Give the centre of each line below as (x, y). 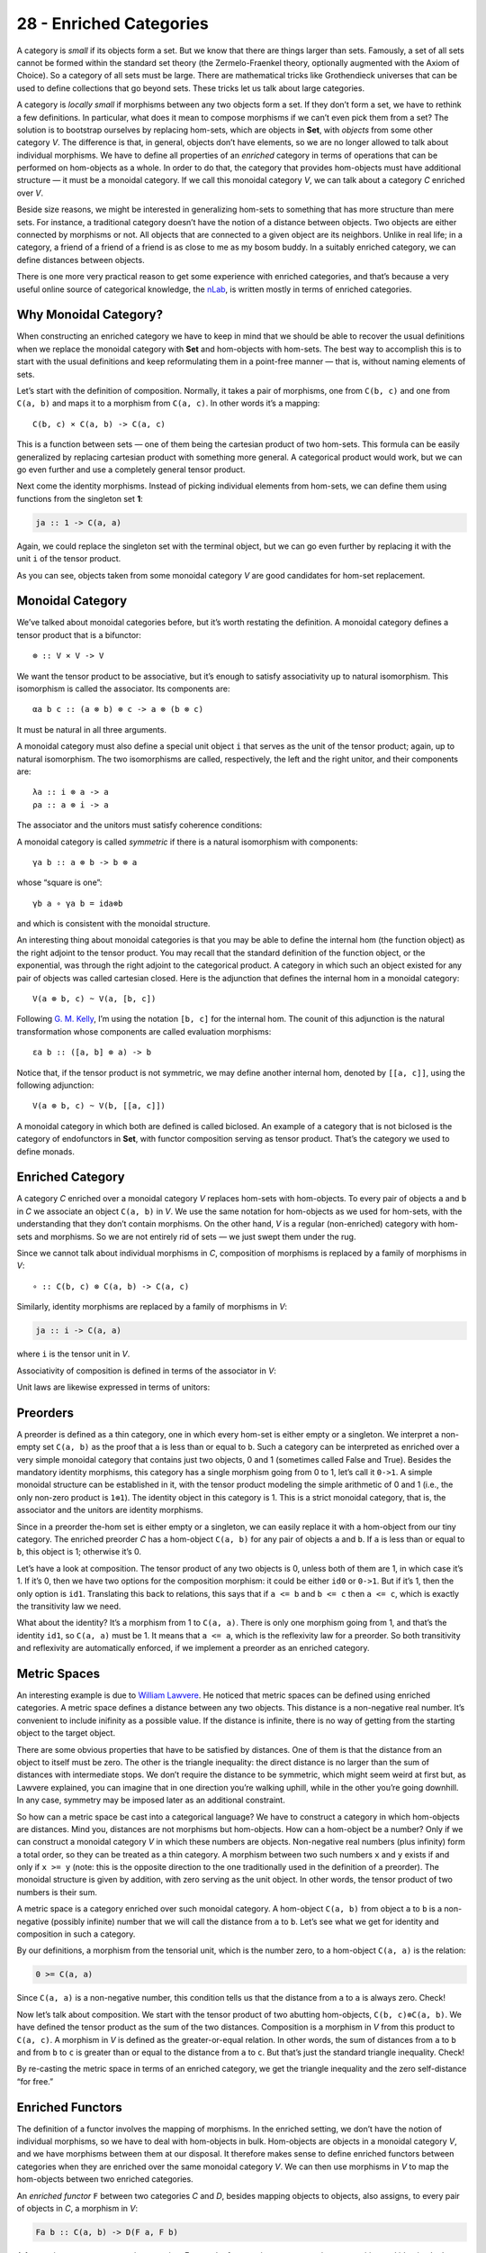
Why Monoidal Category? (90, 315)
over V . (30, 193)
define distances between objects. (81, 260)
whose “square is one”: (59, 882)
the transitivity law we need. (69, 1606)
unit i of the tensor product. (69, 559)
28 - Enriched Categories (112, 23)
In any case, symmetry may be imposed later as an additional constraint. (151, 1800)
